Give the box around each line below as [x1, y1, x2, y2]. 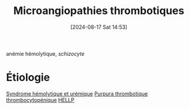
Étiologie [6, 71, 50, 84]
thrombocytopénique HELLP [6, 96, 75, 103]
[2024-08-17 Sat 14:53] [70, 23, 128, 30]
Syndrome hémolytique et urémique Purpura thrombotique [6, 90, 148, 97]
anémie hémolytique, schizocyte [6, 50, 85, 57]
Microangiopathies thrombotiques [13, 4, 185, 18]
